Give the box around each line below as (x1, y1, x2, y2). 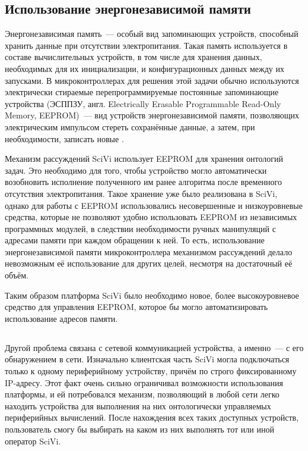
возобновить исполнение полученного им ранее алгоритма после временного (5, 176, 282, 188)
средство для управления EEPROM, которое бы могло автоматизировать (5, 300, 268, 313)
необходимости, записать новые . (5, 132, 124, 145)
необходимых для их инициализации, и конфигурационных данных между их (5, 62, 285, 74)
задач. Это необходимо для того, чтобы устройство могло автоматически (5, 164, 267, 176)
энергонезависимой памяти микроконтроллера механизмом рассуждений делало (5, 245, 293, 258)
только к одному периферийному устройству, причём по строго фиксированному (5, 365, 297, 377)
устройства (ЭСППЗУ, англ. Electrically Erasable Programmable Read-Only (5, 97, 281, 109)
